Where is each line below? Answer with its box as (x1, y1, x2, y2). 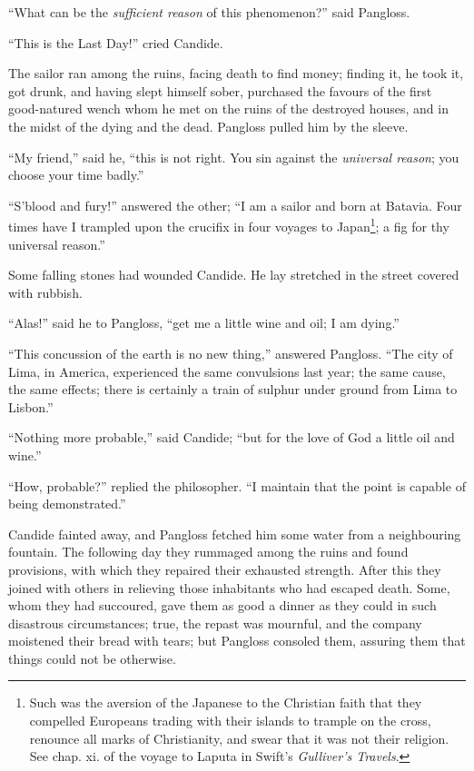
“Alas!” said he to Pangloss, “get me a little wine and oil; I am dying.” (8, 313, 400, 332)
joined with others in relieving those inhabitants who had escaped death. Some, (8, 578, 450, 597)
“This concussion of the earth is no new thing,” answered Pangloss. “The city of (8, 343, 453, 362)
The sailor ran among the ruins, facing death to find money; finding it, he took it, (8, 64, 464, 83)
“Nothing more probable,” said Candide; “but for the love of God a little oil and (8, 428, 455, 447)
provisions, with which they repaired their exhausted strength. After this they (8, 559, 441, 578)
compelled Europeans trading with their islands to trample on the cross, (29, 711, 431, 730)
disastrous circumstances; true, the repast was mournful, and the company (8, 613, 422, 632)
